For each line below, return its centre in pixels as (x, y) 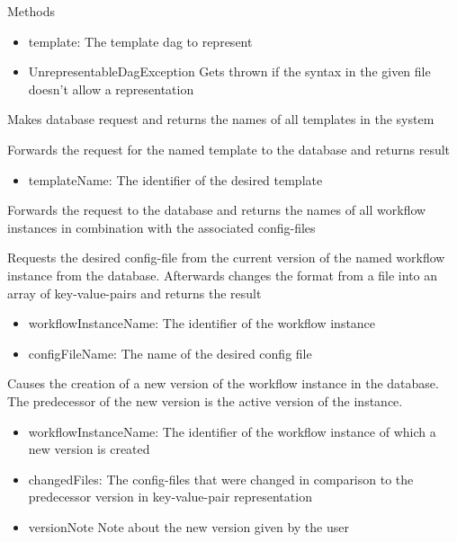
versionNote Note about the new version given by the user (188, 526)
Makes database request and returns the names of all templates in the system (221, 119)
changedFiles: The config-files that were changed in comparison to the (221, 479)
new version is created (89, 449)
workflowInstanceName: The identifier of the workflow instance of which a (232, 431)
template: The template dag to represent (140, 41)
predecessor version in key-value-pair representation (170, 497)
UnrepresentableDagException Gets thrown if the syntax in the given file (229, 71)
